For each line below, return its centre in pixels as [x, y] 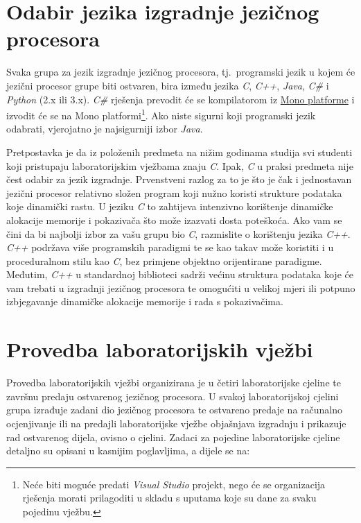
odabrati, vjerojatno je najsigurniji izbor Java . [105, 129]
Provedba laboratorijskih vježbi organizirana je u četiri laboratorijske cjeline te [174, 383]
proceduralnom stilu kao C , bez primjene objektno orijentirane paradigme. [164, 260]
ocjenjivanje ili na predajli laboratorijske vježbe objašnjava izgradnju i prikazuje [176, 423]
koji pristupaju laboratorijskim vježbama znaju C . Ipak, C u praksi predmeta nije [180, 165]
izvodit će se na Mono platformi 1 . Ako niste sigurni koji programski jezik [161, 114]
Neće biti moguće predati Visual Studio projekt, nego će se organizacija [174, 484]
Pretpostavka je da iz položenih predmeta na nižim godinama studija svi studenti [179, 152]
